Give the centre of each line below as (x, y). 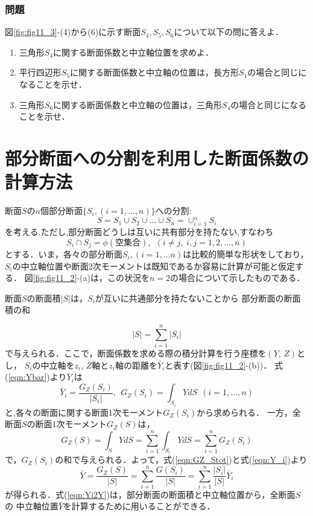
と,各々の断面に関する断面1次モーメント (84, 412)
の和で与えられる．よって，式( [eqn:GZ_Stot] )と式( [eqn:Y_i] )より (181, 460)
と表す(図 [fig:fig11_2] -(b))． (218, 365)
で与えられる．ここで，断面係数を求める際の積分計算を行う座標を (136, 353)
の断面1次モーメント (67, 424)
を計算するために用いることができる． (139, 506)
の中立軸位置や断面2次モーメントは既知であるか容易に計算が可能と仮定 (154, 266)
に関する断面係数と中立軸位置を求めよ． (134, 52)
